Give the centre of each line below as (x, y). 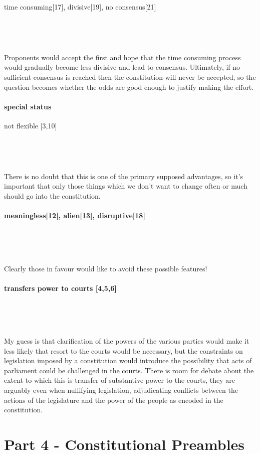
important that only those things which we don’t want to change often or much (126, 186)
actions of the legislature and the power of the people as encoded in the (114, 400)
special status (28, 106)
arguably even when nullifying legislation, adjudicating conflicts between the (121, 390)
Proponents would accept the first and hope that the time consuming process (122, 57)
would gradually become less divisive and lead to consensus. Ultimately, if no (122, 67)
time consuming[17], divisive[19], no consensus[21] (80, 7)
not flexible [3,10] (31, 125)
